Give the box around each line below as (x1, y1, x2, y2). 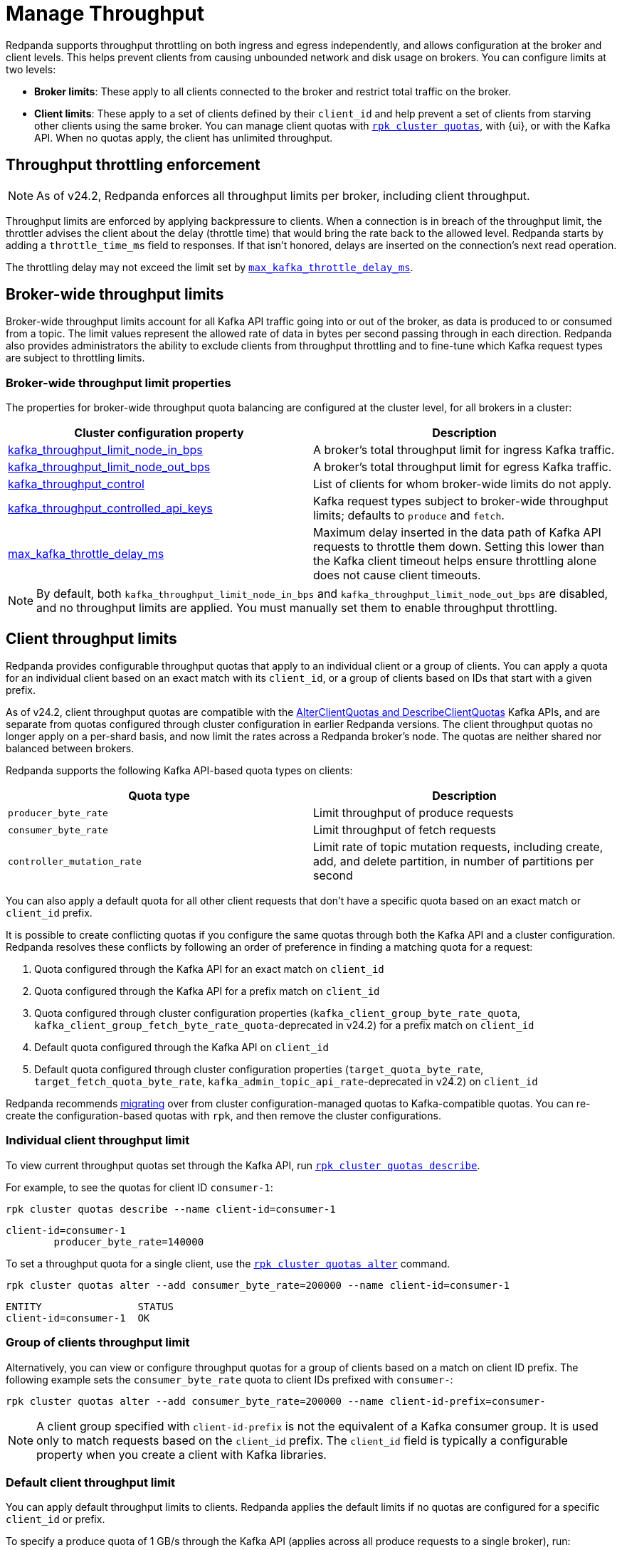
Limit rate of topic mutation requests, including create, (313, 840, 603, 855)
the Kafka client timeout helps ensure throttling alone (313, 554, 597, 569)
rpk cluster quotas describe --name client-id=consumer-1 (6, 1203, 336, 1215)
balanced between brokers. (6, 742, 135, 755)
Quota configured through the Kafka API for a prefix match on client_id (34, 985, 380, 998)
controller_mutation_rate (8, 855, 142, 867)
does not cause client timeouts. (313, 568, 481, 583)
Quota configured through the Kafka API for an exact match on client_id (34, 963, 384, 976)
